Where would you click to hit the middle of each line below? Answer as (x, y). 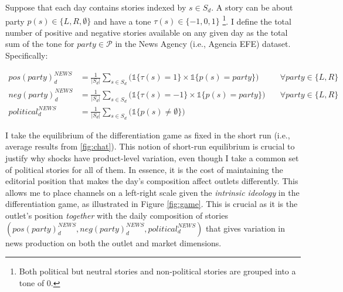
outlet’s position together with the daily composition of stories (117, 215)
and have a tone (122, 21)
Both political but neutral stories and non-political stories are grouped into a (157, 271)
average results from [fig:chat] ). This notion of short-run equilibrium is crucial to (150, 146)
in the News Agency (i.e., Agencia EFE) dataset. (203, 44)
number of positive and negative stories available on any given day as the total (147, 32)
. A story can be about (252, 7)
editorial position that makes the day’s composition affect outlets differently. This (152, 181)
